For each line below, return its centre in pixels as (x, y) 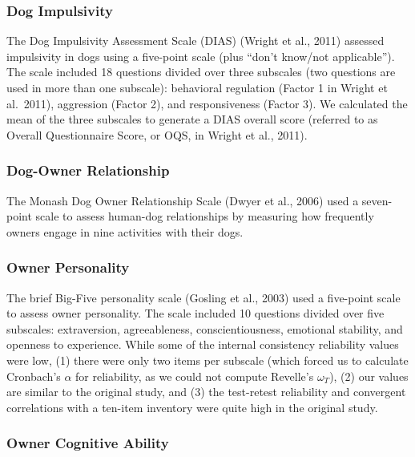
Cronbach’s (34, 376)
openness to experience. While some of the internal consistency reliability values (203, 344)
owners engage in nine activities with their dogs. (125, 231)
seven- (377, 200)
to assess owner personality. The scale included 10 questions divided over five (195, 313)
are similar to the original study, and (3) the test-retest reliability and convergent (206, 392)
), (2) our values (369, 376)
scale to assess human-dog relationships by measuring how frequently (205, 216)
